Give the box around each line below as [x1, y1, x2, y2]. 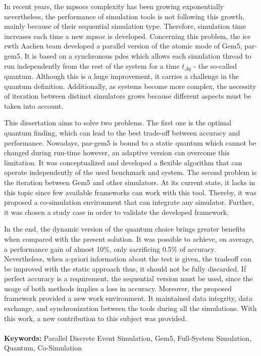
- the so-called [193, 60, 237, 71]
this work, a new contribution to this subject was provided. [4, 313, 187, 323]
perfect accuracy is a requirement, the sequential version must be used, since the [4, 273, 253, 284]
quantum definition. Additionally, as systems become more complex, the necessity [4, 80, 256, 91]
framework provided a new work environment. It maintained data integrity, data [4, 293, 252, 303]
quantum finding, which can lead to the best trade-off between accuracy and [4, 127, 240, 138]
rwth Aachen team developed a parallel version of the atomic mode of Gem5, [4, 40, 242, 51]
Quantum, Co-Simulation [4, 342, 82, 353]
